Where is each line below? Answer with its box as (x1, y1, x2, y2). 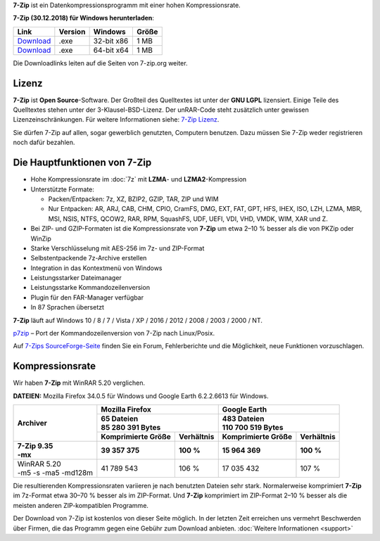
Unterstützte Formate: (30, 185, 95, 193)
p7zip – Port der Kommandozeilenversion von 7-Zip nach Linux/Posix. (13, 329, 215, 338)
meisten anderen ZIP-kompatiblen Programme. (13, 501, 149, 509)
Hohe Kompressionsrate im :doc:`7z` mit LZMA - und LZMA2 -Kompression (30, 175, 247, 184)
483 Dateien (222, 414, 265, 424)
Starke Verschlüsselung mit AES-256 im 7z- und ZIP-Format (30, 243, 205, 253)
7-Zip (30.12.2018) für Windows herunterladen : (13, 14, 155, 23)
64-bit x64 (93, 45, 129, 55)
